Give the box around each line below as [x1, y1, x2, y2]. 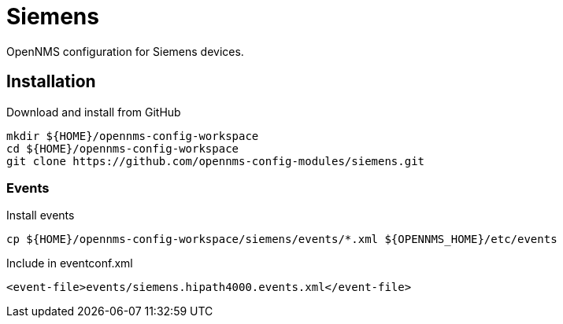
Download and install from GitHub [6, 105, 181, 119]
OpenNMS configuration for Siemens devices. [6, 44, 244, 58]
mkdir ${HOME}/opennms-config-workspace [6, 129, 259, 142]
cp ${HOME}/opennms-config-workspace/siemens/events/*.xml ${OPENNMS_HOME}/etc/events [6, 233, 557, 246]
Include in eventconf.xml [6, 256, 133, 271]
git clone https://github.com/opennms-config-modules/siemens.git [6, 154, 425, 168]
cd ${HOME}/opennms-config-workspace [6, 142, 239, 155]
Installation [6, 72, 96, 92]
